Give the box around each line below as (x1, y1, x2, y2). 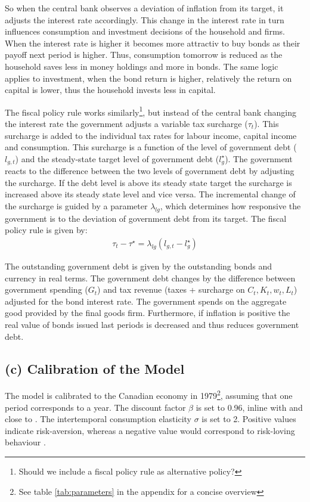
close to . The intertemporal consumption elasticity (5, 413, 191, 425)
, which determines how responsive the (160, 200, 301, 212)
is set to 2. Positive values (201, 413, 296, 425)
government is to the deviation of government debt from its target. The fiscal (5, 212, 287, 224)
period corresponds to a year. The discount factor (5, 401, 186, 413)
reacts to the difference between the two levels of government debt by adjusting (5, 165, 294, 177)
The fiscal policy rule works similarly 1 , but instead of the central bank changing (5, 104, 296, 118)
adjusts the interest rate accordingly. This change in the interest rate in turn (5, 13, 284, 26)
